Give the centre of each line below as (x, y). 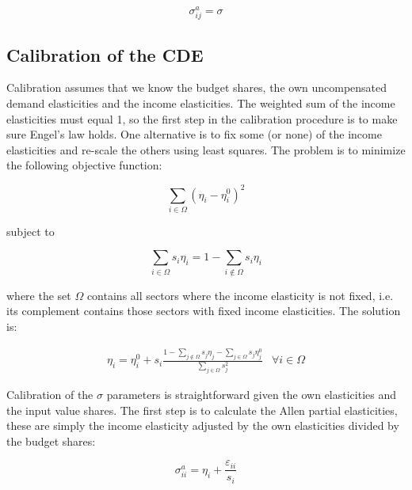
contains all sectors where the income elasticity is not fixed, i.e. (240, 295)
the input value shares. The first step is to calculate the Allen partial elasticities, (202, 410)
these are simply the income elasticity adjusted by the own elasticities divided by (203, 425)
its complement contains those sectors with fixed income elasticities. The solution (204, 311)
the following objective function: (84, 165)
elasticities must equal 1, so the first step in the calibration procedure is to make (202, 118)
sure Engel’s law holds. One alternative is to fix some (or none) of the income (194, 134)
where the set (39, 295)
